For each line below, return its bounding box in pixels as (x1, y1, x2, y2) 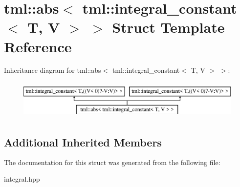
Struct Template (112, 17, 225, 37)
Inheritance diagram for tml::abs (4, 64, 101, 75)
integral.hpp (4, 174, 40, 184)
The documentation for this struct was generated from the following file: (4, 157, 220, 167)
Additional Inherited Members (4, 134, 162, 149)
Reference (4, 36, 72, 56)
